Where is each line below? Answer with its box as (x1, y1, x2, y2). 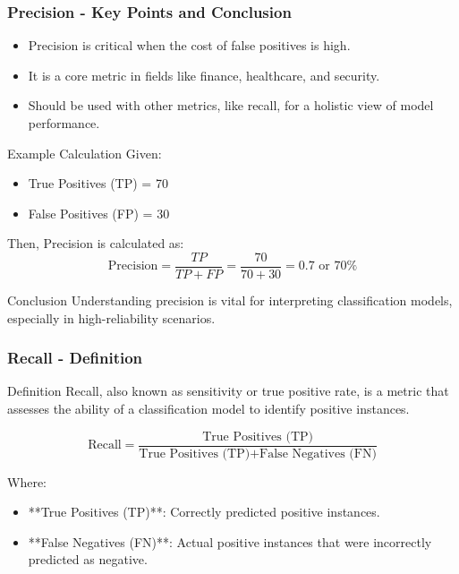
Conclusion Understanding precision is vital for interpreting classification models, (7, 291, 453, 310)
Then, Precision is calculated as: (7, 234, 184, 253)
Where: (7, 472, 47, 491)
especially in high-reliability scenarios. (7, 308, 216, 327)
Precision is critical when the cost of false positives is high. (28, 36, 351, 55)
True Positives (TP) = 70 (28, 174, 168, 193)
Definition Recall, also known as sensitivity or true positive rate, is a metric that (7, 381, 449, 400)
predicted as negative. (28, 550, 148, 569)
